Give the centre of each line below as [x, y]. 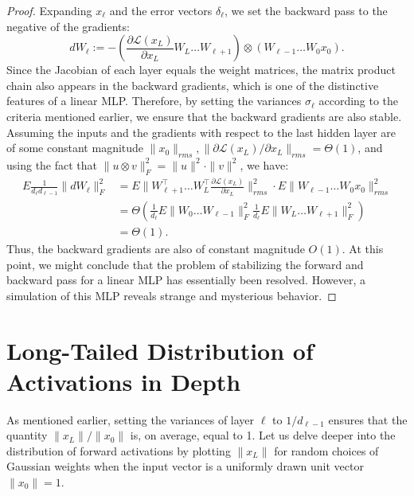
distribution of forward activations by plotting [119, 450]
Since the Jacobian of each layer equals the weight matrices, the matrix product [201, 70]
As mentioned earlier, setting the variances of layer [131, 419]
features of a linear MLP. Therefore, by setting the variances [154, 101]
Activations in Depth [124, 381]
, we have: [264, 164]
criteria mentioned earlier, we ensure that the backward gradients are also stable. [204, 116]
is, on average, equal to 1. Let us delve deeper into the [263, 435]
